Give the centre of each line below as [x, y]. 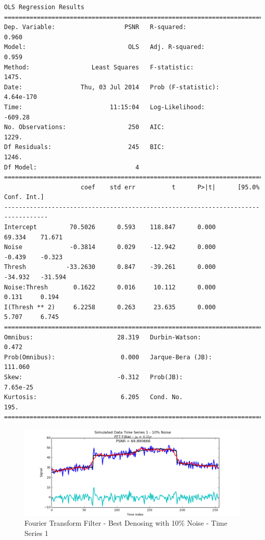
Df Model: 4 [72, 167]
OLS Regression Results [44, 7]
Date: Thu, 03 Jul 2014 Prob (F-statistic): [112, 87]
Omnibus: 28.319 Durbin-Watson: [103, 337]
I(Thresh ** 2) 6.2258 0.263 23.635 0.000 [110, 307]
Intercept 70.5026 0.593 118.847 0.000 [110, 227]
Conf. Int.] [24, 197]
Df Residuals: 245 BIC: [84, 147]
